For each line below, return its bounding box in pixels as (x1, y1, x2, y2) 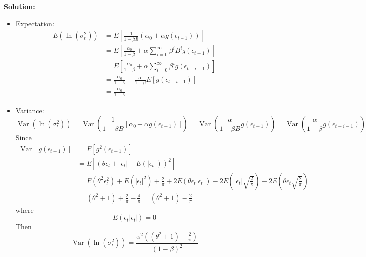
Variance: (15, 105, 44, 116)
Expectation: (15, 18, 54, 28)
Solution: (4, 1, 35, 11)
